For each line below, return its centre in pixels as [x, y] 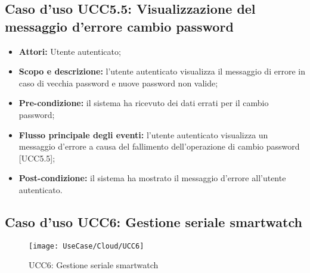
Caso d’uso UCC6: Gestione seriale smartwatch [154, 221]
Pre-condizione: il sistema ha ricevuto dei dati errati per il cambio [144, 103]
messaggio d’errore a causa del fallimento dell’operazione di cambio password [159, 146]
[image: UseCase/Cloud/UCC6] [86, 246]
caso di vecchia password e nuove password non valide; [118, 83]
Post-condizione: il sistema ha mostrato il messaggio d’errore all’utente [152, 178]
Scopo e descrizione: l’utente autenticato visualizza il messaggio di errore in [162, 71]
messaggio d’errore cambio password [119, 26]
